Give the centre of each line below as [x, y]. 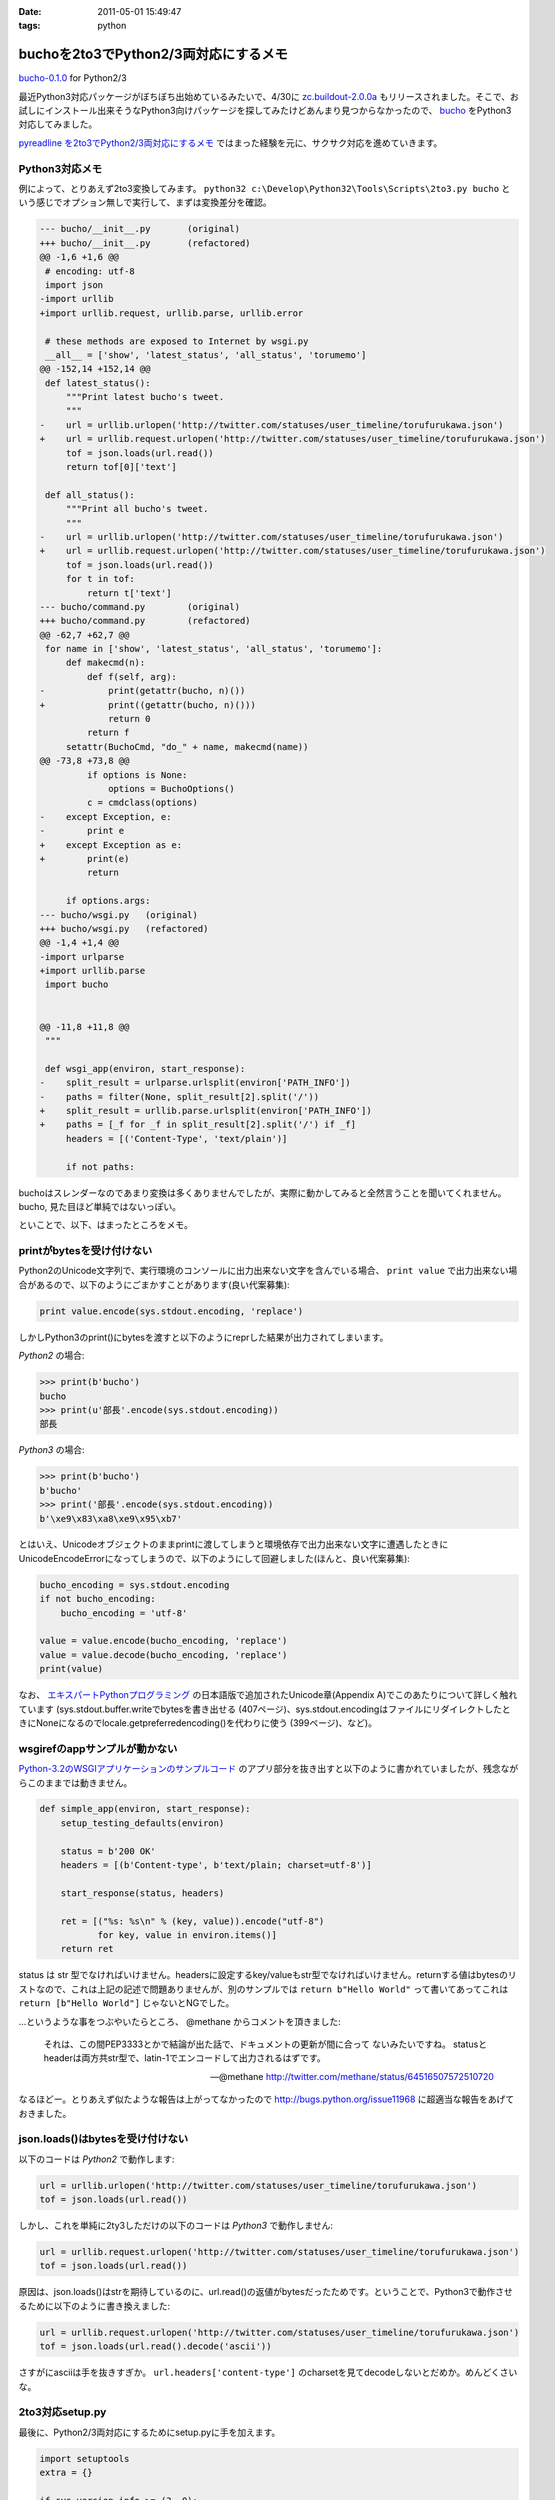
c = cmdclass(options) [142, 803]
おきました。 [45, 2113]
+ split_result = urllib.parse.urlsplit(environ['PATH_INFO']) [205, 1110]
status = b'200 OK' [108, 1851]
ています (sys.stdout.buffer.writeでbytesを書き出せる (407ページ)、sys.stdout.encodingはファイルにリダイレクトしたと [264, 1709]
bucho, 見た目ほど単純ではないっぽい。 [100, 1206]
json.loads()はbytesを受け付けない [103, 2139]
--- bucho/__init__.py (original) [139, 229]
